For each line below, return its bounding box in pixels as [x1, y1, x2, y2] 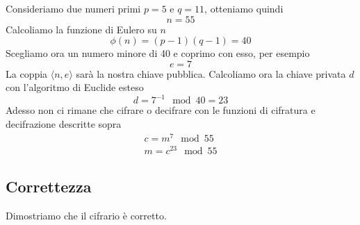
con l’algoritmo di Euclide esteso [6, 80, 144, 94]
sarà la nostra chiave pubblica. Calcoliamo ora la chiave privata [76, 66, 346, 81]
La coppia [6, 66, 48, 81]
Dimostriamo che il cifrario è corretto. [6, 208, 167, 223]
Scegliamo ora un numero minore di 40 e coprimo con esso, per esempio [6, 46, 310, 60]
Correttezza [6, 176, 92, 197]
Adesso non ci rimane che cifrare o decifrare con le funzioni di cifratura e [6, 103, 316, 117]
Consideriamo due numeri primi [6, 1, 141, 15]
